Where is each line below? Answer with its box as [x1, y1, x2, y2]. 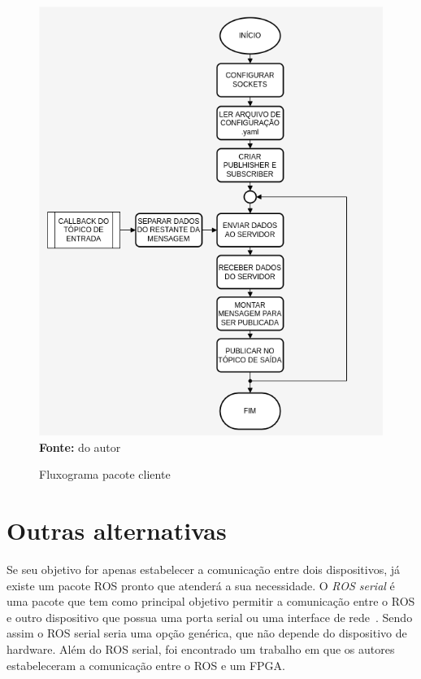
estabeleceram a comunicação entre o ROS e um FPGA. [7, 656, 285, 673]
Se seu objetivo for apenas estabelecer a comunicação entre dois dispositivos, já [7, 560, 401, 577]
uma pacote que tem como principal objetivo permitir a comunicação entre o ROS [7, 593, 415, 610]
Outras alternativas [7, 514, 227, 546]
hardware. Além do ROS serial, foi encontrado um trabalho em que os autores [7, 640, 395, 657]
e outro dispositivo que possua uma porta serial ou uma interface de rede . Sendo [7, 608, 413, 625]
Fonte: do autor [39, 438, 121, 455]
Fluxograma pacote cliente [39, 466, 171, 483]
